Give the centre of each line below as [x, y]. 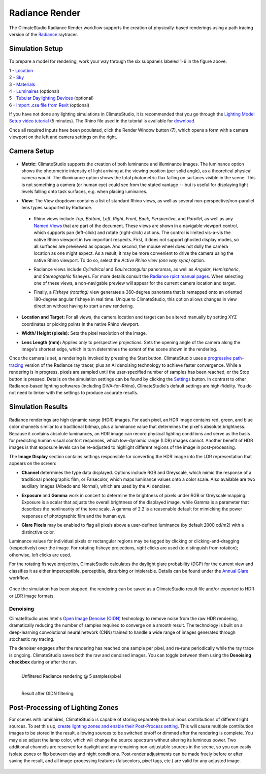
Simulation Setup [36, 49]
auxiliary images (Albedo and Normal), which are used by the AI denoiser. [96, 486]
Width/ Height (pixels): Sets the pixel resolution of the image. [84, 333]
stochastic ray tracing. [32, 639]
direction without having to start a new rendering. [84, 306]
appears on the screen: [33, 464]
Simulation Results [39, 407]
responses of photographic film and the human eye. [74, 516]
